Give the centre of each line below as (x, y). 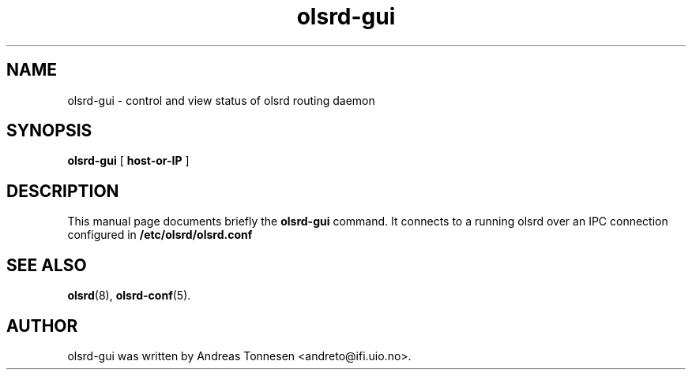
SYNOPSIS (49, 131)
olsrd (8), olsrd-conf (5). (129, 296)
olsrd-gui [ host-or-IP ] (128, 161)
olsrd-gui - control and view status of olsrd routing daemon (221, 100)
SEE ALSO (47, 265)
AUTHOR (42, 326)
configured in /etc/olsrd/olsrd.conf (160, 235)
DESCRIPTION (63, 191)
